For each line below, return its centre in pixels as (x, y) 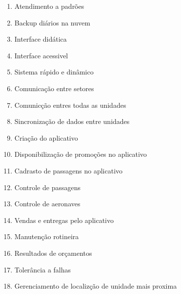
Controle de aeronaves (47, 204)
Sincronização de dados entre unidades (72, 121)
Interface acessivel (41, 55)
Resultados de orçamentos (53, 253)
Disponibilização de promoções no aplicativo (80, 154)
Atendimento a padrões (49, 6)
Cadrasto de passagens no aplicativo (69, 170)
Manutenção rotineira (47, 236)
